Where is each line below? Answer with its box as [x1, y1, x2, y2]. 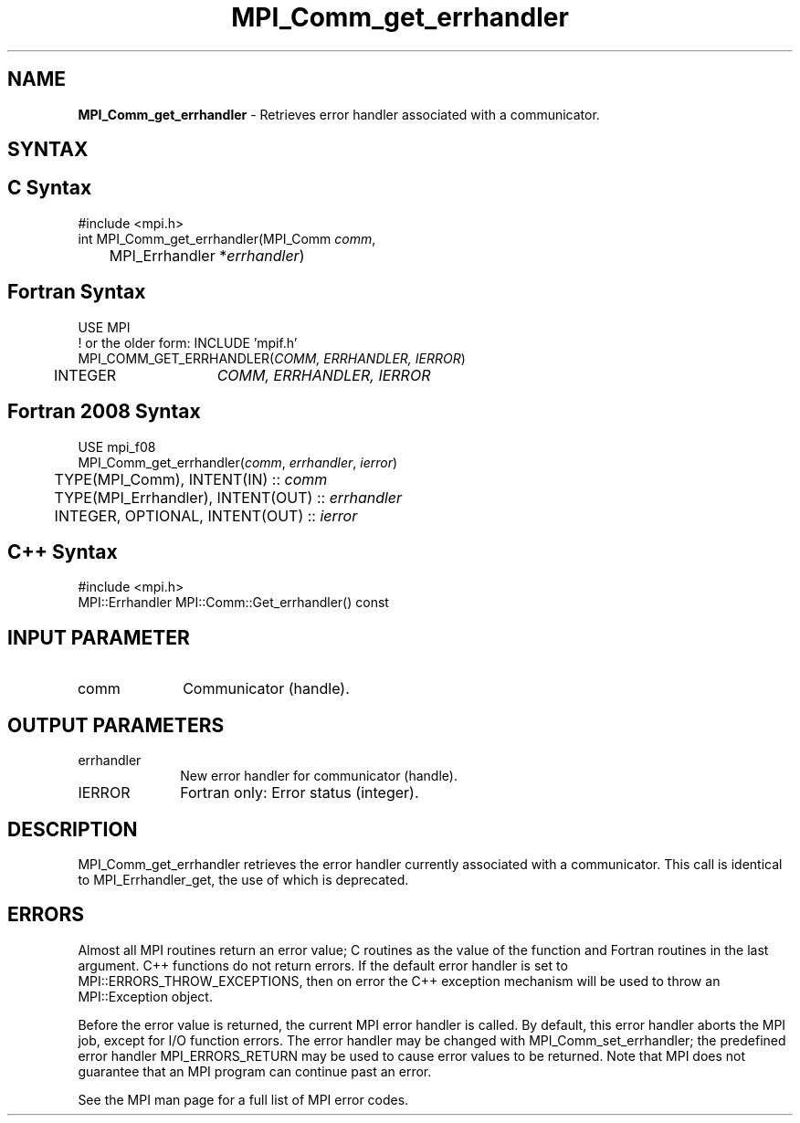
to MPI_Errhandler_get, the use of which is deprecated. [78, 871, 409, 887]
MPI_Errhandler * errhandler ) [109, 246, 305, 265]
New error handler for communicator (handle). [180, 768, 458, 784]
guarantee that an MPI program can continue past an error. [78, 1063, 432, 1079]
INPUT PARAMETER [7, 625, 190, 649]
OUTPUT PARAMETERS [7, 713, 225, 737]
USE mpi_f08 [78, 438, 156, 455]
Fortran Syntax [7, 280, 146, 304]
